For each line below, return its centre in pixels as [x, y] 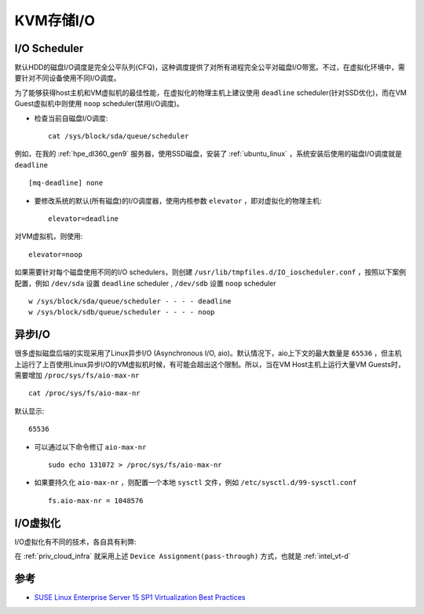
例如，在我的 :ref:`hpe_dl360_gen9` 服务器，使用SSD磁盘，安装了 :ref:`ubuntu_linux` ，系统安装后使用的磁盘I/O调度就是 [208, 154]
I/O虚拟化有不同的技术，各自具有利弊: [75, 542]
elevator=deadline [84, 219]
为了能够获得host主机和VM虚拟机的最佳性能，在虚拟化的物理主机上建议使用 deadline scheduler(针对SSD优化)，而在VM [211, 92]
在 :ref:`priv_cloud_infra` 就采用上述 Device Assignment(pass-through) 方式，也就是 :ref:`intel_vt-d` [183, 556]
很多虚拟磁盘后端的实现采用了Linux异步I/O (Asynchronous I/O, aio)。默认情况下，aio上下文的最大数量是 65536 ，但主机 [208, 353]
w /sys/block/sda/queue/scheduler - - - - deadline [130, 301]
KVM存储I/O [55, 20]
